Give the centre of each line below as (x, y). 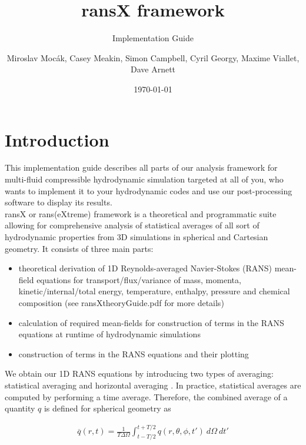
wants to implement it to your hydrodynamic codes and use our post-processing (149, 190)
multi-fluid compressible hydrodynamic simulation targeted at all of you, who (144, 179)
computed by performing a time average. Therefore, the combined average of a (146, 396)
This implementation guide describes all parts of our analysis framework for (141, 167)
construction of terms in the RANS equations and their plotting (134, 353)
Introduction (57, 139)
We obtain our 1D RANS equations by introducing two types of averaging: (139, 373)
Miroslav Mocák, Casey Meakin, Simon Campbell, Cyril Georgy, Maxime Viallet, (153, 57)
